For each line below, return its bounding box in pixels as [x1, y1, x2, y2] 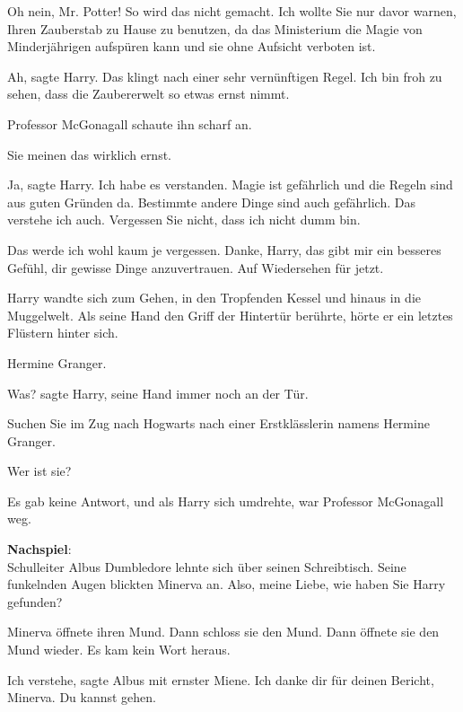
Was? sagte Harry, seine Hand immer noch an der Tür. [7, 383, 309, 402]
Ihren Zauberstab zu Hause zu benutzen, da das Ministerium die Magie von [7, 19, 423, 38]
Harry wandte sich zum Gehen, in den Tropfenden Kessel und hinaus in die [7, 288, 421, 307]
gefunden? [7, 592, 63, 611]
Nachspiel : [7, 540, 72, 558]
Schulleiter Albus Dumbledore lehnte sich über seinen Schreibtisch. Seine [7, 557, 406, 576]
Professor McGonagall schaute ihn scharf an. [7, 114, 252, 133]
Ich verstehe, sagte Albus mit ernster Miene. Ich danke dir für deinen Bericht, [7, 670, 434, 689]
